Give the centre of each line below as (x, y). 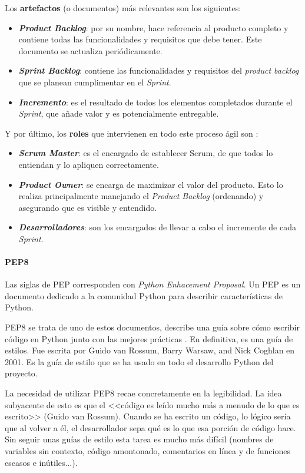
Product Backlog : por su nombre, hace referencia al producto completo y (153, 27)
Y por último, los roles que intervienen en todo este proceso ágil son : (132, 133)
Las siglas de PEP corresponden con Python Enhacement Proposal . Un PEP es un (153, 284)
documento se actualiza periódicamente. (90, 50)
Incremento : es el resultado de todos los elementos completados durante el (155, 102)
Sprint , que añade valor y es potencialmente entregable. (119, 113)
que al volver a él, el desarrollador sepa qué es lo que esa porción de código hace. (150, 427)
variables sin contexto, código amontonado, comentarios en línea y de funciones (147, 451)
